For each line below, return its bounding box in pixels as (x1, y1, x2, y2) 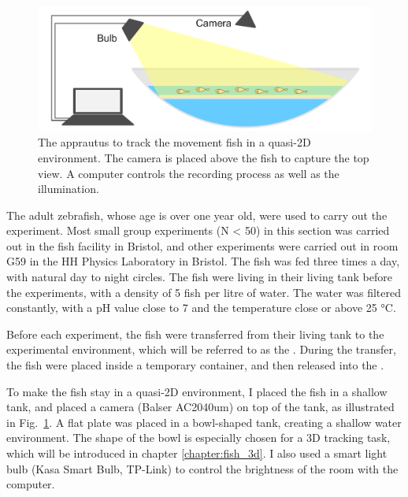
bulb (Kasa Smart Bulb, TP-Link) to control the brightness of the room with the (6, 460, 399, 477)
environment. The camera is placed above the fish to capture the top (38, 149, 369, 165)
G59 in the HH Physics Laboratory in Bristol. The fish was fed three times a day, (6, 253, 400, 269)
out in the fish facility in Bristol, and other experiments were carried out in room (6, 237, 399, 254)
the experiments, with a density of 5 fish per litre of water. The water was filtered (6, 284, 402, 300)
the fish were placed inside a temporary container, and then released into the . (6, 357, 384, 373)
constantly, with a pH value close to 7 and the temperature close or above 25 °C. (6, 299, 396, 316)
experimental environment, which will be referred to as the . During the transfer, (6, 341, 396, 358)
